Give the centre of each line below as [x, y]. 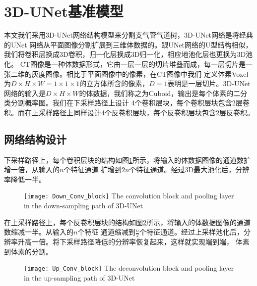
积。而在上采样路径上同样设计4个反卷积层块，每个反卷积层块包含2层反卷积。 [129, 112]
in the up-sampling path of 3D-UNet [79, 277]
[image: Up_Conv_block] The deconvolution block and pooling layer [129, 268]
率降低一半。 [25, 179]
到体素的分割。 [28, 251]
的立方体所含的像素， [114, 83]
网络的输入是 [25, 93]
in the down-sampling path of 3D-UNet [84, 206]
